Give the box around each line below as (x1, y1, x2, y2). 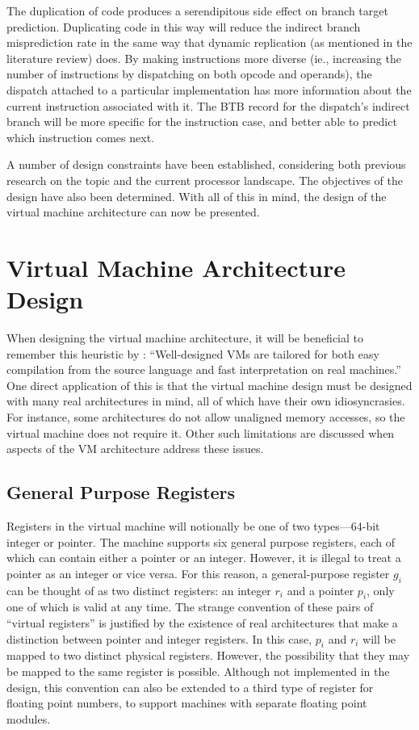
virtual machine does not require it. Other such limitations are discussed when (6, 424, 395, 441)
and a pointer (287, 581, 354, 598)
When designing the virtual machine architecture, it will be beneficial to (6, 329, 363, 346)
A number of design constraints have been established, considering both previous (6, 156, 406, 173)
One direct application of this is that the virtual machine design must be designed (6, 376, 413, 393)
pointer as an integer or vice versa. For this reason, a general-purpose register (6, 564, 390, 581)
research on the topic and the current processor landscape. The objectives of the (6, 171, 403, 188)
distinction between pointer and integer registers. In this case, (6, 630, 312, 647)
